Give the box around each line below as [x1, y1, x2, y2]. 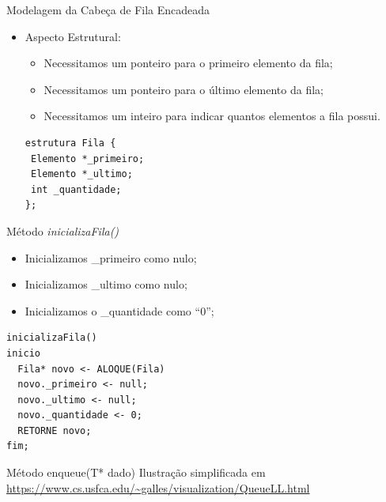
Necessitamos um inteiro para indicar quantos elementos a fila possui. [44, 108, 380, 124]
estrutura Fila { [25, 137, 116, 149]
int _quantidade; [30, 183, 122, 195]
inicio [6, 347, 40, 359]
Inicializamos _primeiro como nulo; [25, 249, 197, 266]
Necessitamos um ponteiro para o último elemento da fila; [44, 81, 324, 97]
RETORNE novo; [17, 425, 92, 436]
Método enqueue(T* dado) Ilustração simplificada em [6, 464, 266, 481]
